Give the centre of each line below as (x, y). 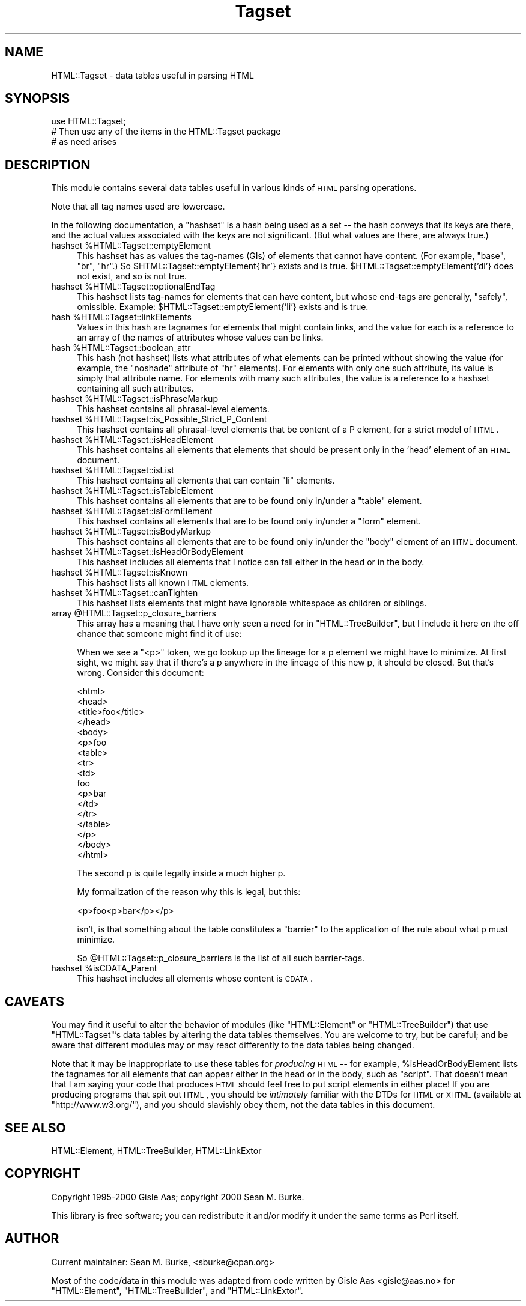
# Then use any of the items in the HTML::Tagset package (166, 132)
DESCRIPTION (48, 165)
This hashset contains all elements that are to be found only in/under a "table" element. (249, 501)
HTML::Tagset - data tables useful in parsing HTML (153, 75)
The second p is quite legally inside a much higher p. (181, 873)
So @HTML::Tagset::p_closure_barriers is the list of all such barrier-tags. (221, 958)
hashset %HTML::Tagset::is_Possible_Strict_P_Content (159, 419)
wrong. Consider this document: (141, 673)
